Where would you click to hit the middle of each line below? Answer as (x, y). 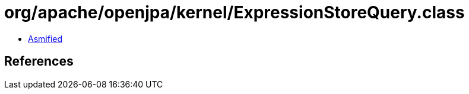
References (39, 61)
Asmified (45, 38)
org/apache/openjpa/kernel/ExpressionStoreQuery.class (235, 12)
